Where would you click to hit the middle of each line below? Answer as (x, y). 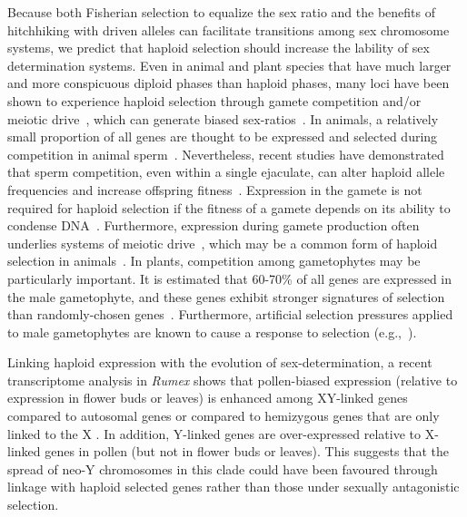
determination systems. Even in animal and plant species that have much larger (229, 65)
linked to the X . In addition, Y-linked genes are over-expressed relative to (214, 433)
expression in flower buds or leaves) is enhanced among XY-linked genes (208, 398)
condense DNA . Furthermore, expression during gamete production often (214, 225)
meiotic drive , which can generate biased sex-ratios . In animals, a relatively (223, 118)
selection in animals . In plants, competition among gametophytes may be (214, 261)
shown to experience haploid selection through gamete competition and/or (214, 100)
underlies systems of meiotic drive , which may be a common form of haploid (223, 243)
